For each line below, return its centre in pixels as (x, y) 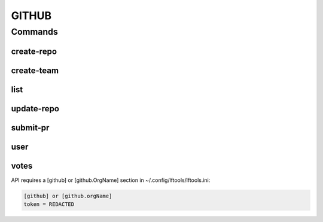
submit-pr (30, 128)
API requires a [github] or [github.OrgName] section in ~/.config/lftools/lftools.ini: (111, 180)
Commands (34, 32)
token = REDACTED (49, 204)
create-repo (34, 51)
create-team (35, 70)
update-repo (35, 109)
